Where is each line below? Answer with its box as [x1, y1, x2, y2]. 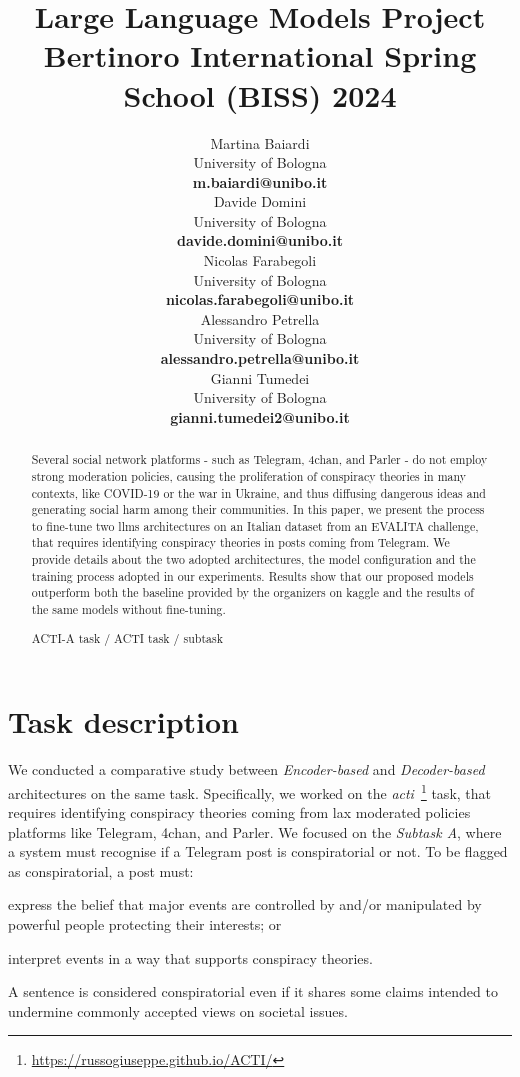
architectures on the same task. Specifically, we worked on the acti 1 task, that [8, 779, 492, 803]
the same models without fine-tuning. [31, 601, 226, 618]
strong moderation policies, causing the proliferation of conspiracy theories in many [31, 467, 467, 484]
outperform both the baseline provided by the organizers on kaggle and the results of [31, 584, 474, 601]
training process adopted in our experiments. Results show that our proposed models [31, 567, 474, 584]
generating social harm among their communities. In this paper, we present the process [31, 501, 485, 518]
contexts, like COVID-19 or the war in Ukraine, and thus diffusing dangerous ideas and [31, 484, 486, 501]
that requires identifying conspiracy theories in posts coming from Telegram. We [31, 534, 450, 551]
